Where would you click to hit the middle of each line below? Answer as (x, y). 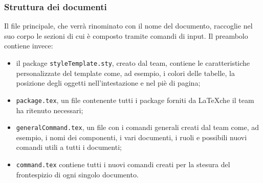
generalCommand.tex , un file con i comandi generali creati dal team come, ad (138, 127)
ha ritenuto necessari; (50, 110)
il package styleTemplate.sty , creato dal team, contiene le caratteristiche (133, 63)
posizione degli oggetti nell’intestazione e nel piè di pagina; (108, 83)
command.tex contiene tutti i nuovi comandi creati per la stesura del (123, 164)
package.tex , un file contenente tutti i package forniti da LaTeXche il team (135, 100)
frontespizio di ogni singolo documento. (77, 174)
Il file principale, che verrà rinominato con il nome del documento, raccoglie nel (128, 26)
